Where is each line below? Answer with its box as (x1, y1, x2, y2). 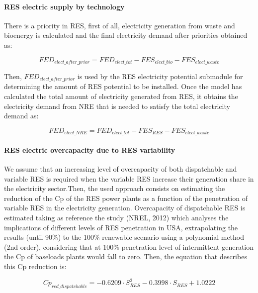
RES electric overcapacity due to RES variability (4, 144, 175, 155)
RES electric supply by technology (4, 1, 125, 11)
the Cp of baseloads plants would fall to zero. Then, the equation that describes (4, 251, 247, 262)
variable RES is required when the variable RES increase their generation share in (4, 173, 254, 184)
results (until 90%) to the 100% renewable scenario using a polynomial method (4, 232, 245, 242)
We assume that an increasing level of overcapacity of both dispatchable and (4, 164, 237, 174)
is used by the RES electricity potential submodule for (77, 71, 243, 82)
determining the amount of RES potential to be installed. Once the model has (4, 81, 242, 92)
